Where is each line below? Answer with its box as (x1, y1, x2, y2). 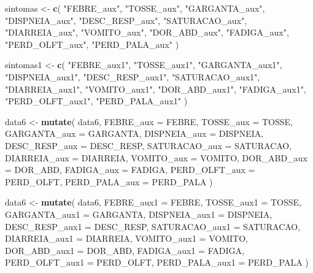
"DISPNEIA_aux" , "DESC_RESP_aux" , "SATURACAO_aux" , (5, 13, 247, 26)
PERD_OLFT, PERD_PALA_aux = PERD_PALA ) (5, 175, 213, 188)
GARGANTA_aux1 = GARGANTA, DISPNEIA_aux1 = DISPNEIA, (5, 207, 272, 220)
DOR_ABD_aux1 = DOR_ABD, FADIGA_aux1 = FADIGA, (5, 244, 244, 256)
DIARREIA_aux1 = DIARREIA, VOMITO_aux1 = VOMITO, (5, 232, 248, 245)
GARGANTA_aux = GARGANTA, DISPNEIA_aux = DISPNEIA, (5, 127, 264, 140)
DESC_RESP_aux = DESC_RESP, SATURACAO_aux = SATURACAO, (5, 139, 292, 152)
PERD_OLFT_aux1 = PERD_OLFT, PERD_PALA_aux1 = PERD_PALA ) (5, 256, 309, 269)
